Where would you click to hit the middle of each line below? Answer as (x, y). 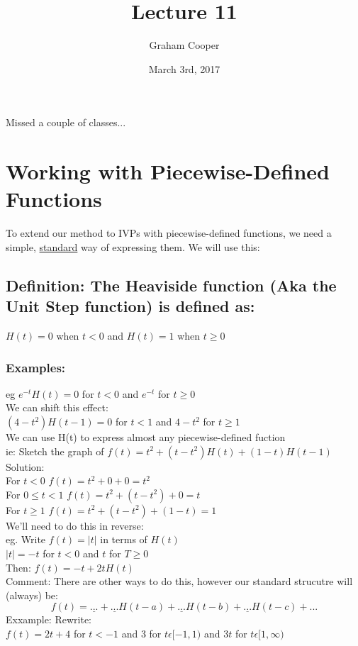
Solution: (25, 466)
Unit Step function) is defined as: (130, 306)
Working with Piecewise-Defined (168, 171)
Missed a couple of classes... (66, 122)
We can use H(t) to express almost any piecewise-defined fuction (146, 437)
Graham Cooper (184, 45)
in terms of (124, 539)
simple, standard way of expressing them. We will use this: (133, 246)
